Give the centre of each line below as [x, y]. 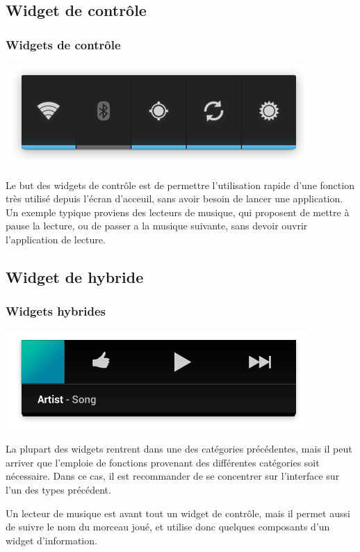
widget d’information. [51, 540]
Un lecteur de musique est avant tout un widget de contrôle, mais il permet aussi [178, 513]
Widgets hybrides [56, 311]
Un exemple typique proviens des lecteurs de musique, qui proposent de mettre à [178, 212]
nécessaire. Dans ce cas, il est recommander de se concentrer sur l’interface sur [173, 476]
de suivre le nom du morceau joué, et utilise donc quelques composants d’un [168, 527]
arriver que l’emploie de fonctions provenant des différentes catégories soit [163, 462]
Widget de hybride [75, 276]
